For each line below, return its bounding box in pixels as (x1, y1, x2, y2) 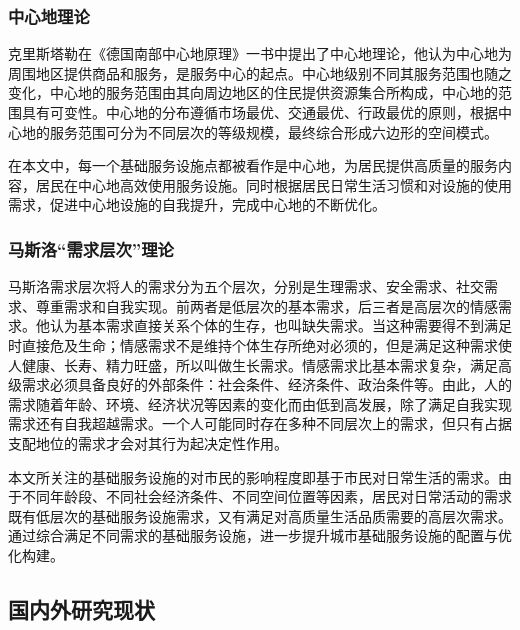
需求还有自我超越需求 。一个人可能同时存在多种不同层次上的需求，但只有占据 (8, 413, 512, 434)
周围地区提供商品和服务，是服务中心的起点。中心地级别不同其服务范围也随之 (8, 62, 512, 83)
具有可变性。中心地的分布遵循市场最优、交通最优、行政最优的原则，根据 (21, 102, 498, 122)
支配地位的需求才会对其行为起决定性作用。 (8, 432, 288, 453)
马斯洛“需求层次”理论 (8, 236, 174, 261)
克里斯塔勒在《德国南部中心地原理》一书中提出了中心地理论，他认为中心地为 (8, 43, 512, 64)
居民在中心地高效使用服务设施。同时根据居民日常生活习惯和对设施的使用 (35, 174, 512, 195)
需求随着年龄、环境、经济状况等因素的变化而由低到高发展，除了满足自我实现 (8, 393, 512, 414)
